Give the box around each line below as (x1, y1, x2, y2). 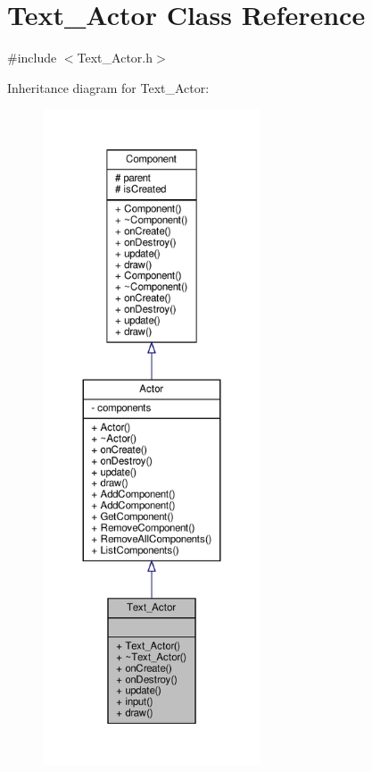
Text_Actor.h (77, 48, 153, 67)
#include (7, 48, 57, 67)
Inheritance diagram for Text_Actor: (7, 78, 210, 96)
